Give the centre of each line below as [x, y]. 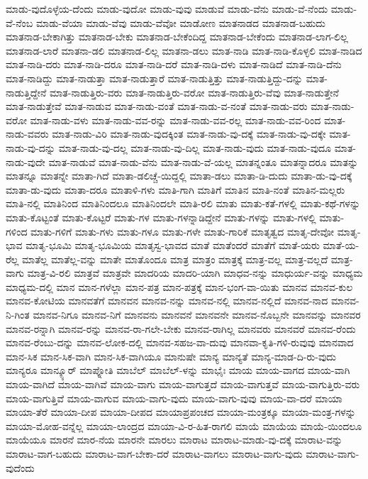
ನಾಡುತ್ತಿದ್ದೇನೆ [26, 92]
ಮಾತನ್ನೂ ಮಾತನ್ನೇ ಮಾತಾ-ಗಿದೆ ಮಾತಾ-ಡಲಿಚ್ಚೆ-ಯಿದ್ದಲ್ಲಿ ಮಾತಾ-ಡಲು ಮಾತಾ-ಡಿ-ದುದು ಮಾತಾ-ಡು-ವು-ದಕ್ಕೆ [179, 176]
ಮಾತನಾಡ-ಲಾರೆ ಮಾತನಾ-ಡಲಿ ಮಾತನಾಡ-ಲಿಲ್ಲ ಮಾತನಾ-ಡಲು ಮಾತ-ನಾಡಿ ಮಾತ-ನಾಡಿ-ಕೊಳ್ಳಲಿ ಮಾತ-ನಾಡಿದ [184, 50]
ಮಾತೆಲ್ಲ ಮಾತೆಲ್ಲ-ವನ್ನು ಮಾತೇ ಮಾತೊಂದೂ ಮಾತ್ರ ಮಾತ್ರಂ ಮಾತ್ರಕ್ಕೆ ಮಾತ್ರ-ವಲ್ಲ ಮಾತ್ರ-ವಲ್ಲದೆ [175, 259]
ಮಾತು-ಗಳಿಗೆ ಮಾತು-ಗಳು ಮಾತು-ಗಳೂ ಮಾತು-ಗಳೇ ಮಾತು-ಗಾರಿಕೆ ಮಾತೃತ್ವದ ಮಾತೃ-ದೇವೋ [183, 231]
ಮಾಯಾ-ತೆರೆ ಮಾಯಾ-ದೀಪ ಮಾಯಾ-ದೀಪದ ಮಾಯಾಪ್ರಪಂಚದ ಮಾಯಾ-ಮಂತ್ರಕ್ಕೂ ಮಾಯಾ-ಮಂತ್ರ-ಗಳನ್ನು [181, 412]
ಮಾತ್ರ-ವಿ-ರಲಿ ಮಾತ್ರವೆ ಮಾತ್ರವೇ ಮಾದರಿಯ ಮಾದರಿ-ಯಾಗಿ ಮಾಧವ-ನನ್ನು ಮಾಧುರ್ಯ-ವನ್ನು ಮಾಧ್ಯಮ [195, 273]
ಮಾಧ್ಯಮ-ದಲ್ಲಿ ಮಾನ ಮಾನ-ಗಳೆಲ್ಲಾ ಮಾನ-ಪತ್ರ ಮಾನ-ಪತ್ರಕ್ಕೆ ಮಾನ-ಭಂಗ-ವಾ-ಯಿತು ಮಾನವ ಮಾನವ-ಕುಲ [179, 286]
